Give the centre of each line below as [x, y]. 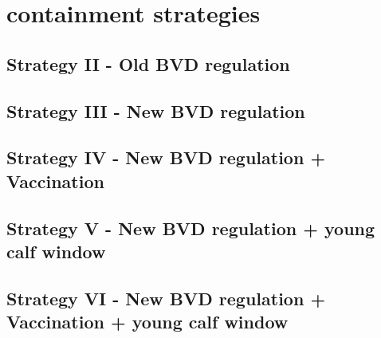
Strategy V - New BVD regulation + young [191, 228]
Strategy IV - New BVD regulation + [166, 157]
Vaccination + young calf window [147, 322]
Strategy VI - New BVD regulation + [166, 298]
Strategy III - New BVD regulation [156, 110]
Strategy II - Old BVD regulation [148, 63]
